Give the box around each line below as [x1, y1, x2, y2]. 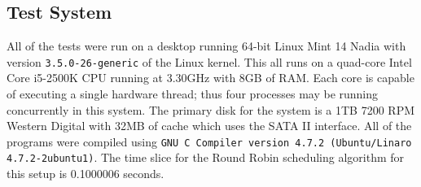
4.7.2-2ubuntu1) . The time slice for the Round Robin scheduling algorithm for [7, 149, 405, 166]
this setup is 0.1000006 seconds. [7, 165, 164, 182]
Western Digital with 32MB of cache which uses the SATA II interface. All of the [7, 117, 412, 134]
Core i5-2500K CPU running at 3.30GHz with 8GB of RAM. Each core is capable [7, 69, 414, 86]
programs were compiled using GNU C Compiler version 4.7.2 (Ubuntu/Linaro [7, 133, 412, 150]
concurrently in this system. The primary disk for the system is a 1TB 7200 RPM [7, 101, 415, 118]
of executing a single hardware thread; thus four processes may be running [7, 85, 379, 102]
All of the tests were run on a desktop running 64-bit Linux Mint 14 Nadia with [7, 37, 406, 54]
